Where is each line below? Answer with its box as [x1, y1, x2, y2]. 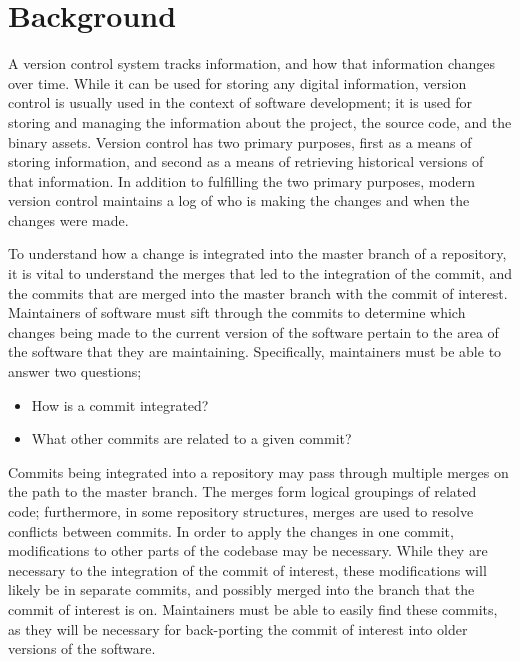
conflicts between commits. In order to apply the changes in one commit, [8, 520, 454, 541]
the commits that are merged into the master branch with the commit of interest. [8, 282, 508, 303]
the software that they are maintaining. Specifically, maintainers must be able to [8, 341, 502, 362]
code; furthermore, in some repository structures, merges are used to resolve [8, 501, 474, 521]
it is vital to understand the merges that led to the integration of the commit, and [8, 263, 512, 284]
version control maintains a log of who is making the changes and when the [8, 190, 470, 211]
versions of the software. [8, 638, 156, 659]
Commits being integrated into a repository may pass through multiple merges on [8, 461, 509, 482]
